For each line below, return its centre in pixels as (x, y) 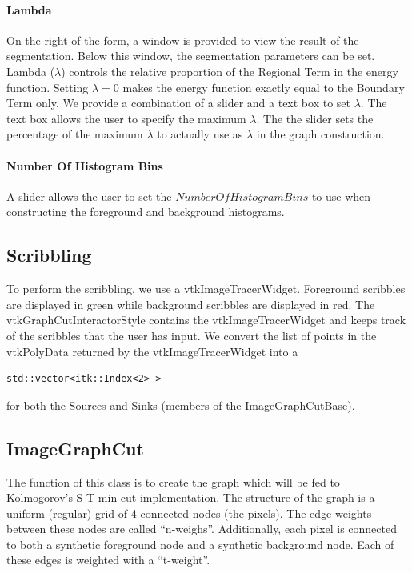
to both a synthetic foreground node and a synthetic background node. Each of (200, 544)
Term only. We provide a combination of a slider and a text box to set (178, 103)
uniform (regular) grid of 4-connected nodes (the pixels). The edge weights (189, 513)
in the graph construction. (320, 134)
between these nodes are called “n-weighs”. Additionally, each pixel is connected (202, 529)
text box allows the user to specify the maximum (126, 118)
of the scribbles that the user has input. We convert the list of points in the (192, 335)
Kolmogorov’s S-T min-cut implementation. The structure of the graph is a (191, 497)
